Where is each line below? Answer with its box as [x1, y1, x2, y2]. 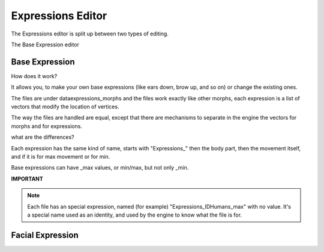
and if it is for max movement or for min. [11, 153, 110, 160]
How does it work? [11, 72, 58, 79]
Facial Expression [11, 230, 79, 240]
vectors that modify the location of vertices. [11, 103, 119, 111]
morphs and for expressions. [11, 122, 82, 129]
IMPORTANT [11, 175, 43, 182]
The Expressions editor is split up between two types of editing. [11, 30, 169, 37]
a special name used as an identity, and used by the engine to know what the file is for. [27, 211, 242, 218]
